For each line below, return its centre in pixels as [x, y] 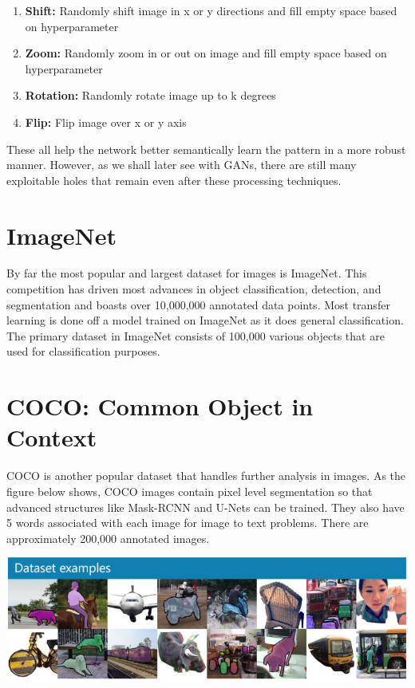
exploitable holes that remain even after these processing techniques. [174, 180]
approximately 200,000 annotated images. [108, 538]
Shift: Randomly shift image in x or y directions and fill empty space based [211, 10]
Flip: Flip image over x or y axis [106, 122]
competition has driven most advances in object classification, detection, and [194, 289]
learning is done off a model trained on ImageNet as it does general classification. [205, 320]
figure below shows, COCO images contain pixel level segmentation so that [190, 491]
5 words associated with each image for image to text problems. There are [188, 523]
